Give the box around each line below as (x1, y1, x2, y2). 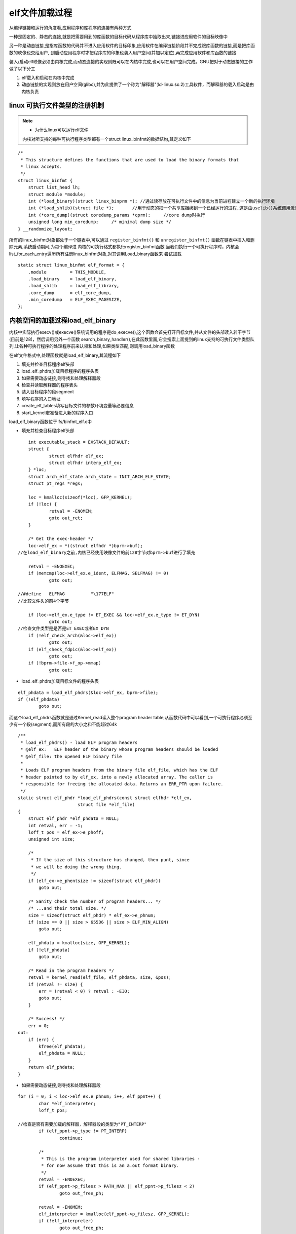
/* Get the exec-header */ (28, 536, 94, 541)
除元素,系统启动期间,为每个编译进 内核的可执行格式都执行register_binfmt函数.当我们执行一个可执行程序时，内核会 (9, 244, 239, 250)
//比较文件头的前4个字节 (18, 598, 69, 604)
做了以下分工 (9, 66, 36, 72)
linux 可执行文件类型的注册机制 (9, 101, 104, 110)
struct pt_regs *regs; (28, 481, 83, 486)
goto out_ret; (49, 515, 83, 521)
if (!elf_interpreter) (38, 1218, 94, 1224)
